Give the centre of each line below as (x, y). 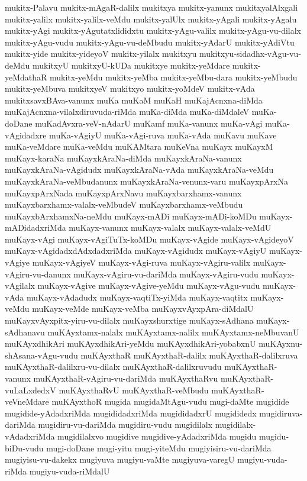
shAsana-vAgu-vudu (41, 355)
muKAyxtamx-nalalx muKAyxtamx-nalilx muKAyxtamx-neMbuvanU (173, 332)
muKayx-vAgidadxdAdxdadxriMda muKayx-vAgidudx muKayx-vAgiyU (136, 251)
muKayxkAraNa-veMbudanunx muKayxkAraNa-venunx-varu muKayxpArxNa (146, 181)
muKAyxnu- (281, 343)
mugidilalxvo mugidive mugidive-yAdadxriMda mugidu (157, 436)
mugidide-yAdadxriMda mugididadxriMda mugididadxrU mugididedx (131, 413)
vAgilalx (20, 285)
